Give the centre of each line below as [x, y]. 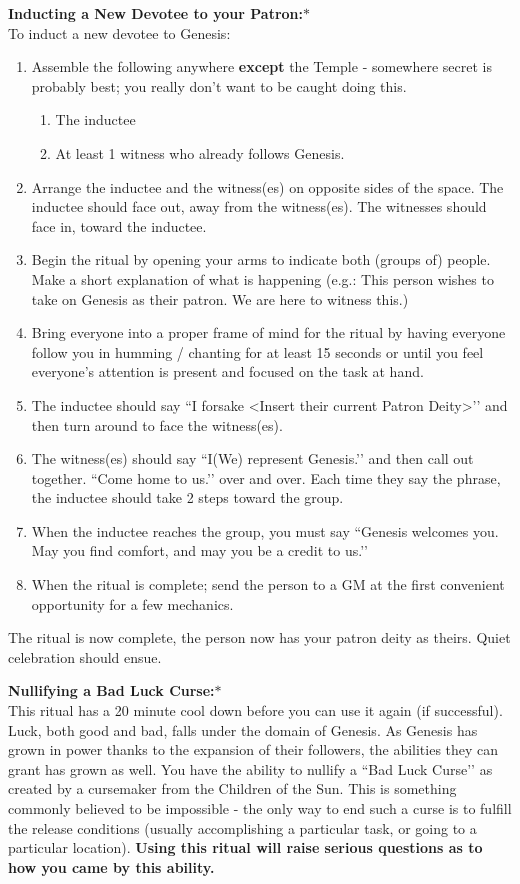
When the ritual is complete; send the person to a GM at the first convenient [268, 584]
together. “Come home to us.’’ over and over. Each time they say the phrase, [266, 477]
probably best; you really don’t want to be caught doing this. [219, 85]
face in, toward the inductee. [119, 225]
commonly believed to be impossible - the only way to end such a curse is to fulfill [260, 808]
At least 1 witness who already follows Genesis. [200, 152]
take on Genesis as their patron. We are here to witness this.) [220, 298]
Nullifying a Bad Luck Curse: [111, 690]
